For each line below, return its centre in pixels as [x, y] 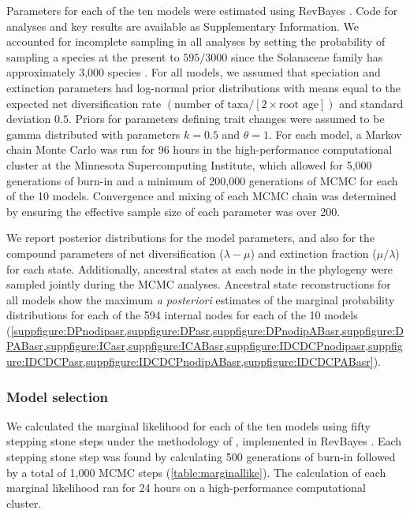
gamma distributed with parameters [93, 134]
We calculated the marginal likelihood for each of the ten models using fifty [188, 425]
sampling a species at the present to [93, 56]
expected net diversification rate [84, 103]
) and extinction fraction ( [313, 253]
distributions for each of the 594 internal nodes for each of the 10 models [182, 315]
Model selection [57, 396]
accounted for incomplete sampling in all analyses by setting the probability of [196, 41]
